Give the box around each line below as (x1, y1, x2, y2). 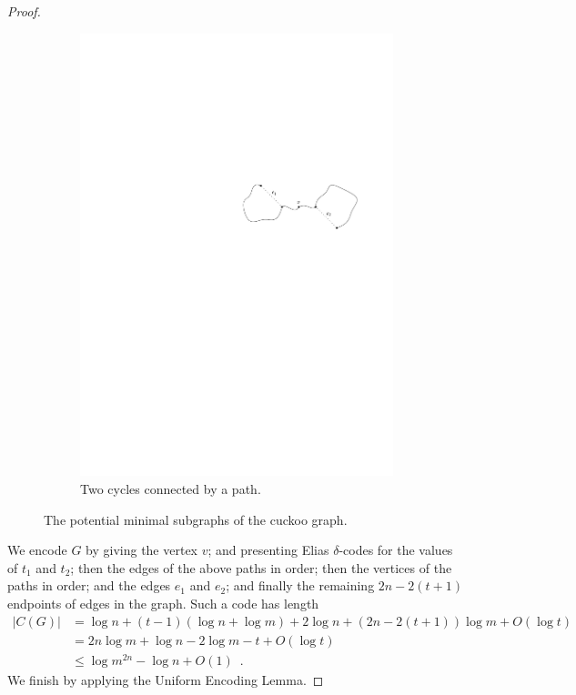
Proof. (7, 2, 41, 20)
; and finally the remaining (226, 576, 375, 595)
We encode (7, 540, 67, 559)
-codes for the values (339, 540, 453, 559)
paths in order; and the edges (7, 576, 171, 595)
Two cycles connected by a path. (80, 478, 261, 498)
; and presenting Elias (207, 540, 329, 559)
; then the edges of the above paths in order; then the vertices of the (70, 558, 452, 577)
